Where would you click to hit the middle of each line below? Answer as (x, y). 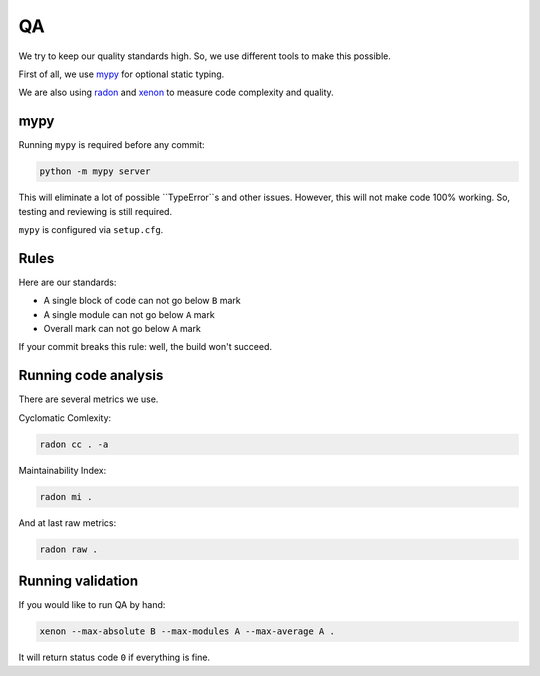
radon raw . (69, 549)
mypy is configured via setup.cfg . (91, 229)
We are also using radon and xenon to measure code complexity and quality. (176, 92)
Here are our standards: (67, 282)
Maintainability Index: (62, 470)
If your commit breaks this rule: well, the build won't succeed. (145, 347)
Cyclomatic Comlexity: (65, 417)
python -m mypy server (95, 171)
